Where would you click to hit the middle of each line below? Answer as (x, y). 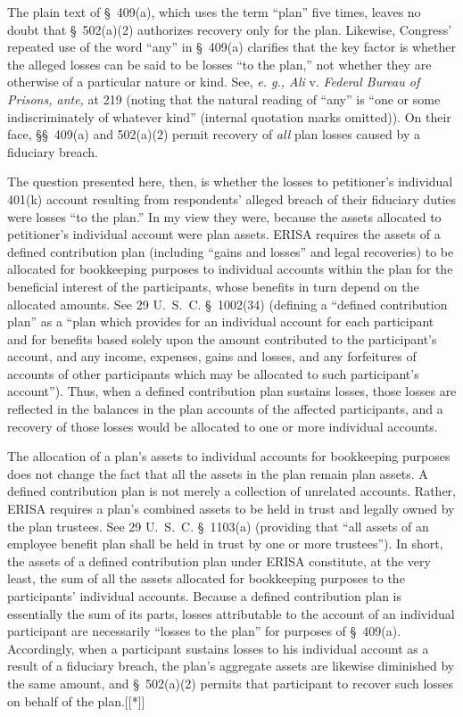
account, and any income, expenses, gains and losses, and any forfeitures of (212, 356)
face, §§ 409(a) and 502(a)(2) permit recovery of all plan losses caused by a (214, 134)
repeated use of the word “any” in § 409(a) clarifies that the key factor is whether (232, 47)
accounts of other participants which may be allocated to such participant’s (213, 373)
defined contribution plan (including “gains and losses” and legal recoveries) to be (231, 251)
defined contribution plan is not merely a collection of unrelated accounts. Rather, (231, 491)
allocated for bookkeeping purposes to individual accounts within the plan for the (230, 269)
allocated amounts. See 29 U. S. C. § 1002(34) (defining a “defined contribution (227, 304)
